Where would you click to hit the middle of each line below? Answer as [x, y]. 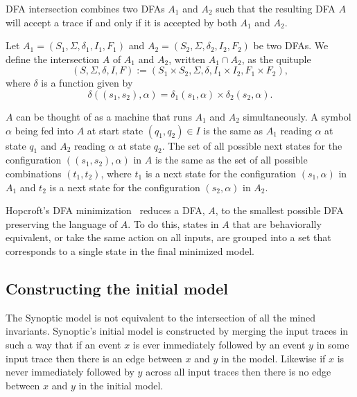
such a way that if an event [63, 344]
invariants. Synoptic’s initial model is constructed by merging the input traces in [177, 331]
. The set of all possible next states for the [252, 145]
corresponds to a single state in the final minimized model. [130, 250]
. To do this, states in [173, 223]
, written [187, 59]
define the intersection [53, 59]
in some [333, 344]
